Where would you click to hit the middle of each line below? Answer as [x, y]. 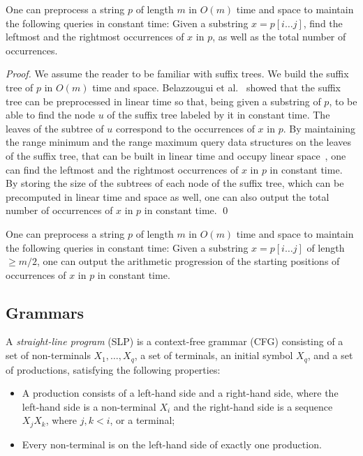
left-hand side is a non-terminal [89, 406]
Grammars [45, 312]
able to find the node [50, 115]
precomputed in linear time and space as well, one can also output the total [168, 196]
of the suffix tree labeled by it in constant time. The [218, 115]
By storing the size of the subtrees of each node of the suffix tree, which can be [175, 183]
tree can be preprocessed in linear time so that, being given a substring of [163, 101]
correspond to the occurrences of [185, 128]
